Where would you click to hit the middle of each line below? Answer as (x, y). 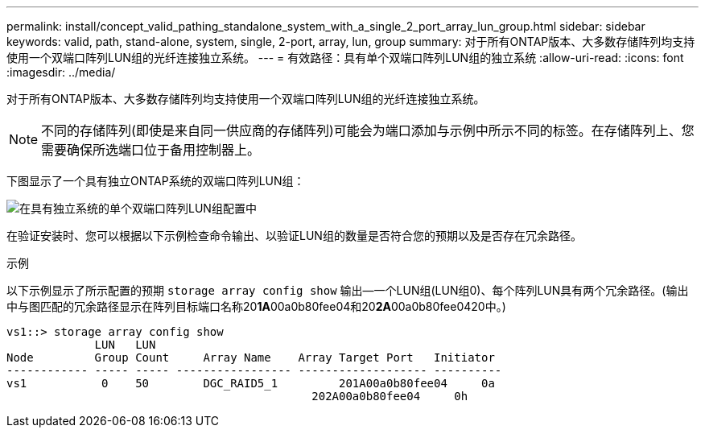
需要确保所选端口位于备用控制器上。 (151, 150)
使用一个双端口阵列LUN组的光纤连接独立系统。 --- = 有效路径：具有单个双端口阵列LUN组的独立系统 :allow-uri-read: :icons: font (345, 58)
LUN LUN (125, 345)
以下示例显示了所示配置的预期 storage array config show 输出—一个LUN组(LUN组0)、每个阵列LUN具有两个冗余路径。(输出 (348, 290)
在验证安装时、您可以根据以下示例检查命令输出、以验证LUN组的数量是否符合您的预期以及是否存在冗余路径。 (294, 236)
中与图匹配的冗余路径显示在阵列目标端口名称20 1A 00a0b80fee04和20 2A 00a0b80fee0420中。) (256, 306)
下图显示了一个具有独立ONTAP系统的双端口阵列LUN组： (156, 181)
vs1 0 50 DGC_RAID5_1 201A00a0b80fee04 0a (251, 383)
